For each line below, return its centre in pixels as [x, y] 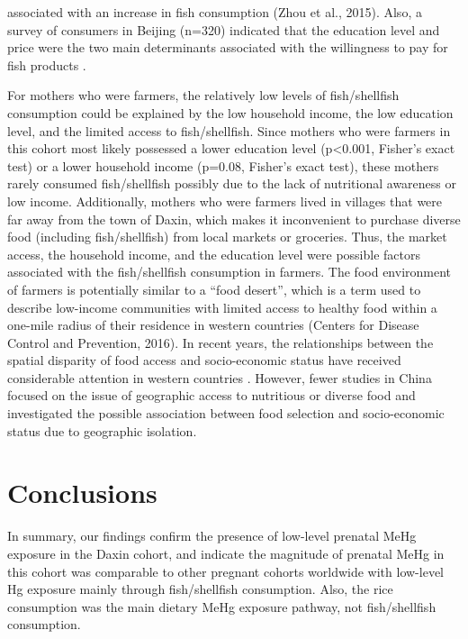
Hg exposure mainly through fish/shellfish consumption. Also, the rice [200, 589]
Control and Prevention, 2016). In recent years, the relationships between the [220, 342]
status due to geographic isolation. [102, 430]
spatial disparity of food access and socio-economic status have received [204, 360]
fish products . [47, 64]
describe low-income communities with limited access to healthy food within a [222, 307]
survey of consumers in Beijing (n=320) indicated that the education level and [224, 29]
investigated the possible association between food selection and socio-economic [226, 413]
